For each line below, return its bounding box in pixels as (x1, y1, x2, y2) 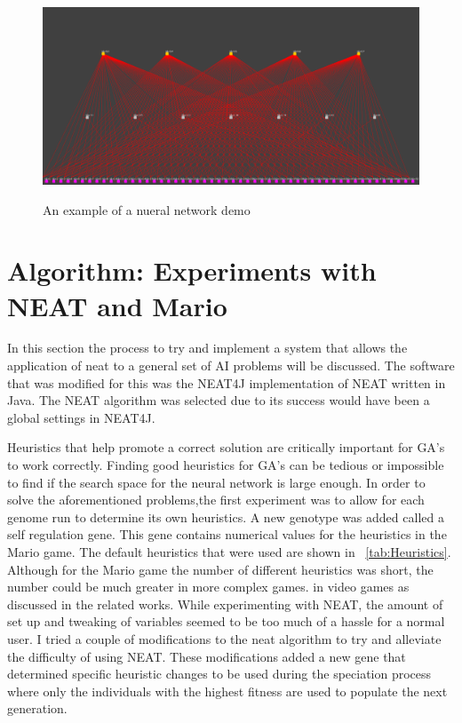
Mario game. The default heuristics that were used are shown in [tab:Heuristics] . (7, 543, 451, 561)
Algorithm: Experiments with (7, 252, 377, 289)
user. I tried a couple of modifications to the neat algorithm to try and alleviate (7, 629, 442, 648)
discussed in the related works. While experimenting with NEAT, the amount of (7, 594, 443, 613)
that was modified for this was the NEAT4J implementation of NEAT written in (7, 373, 446, 392)
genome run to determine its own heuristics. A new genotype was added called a (7, 507, 444, 526)
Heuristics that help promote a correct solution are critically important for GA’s (7, 438, 445, 457)
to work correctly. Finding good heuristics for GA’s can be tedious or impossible (7, 456, 444, 474)
